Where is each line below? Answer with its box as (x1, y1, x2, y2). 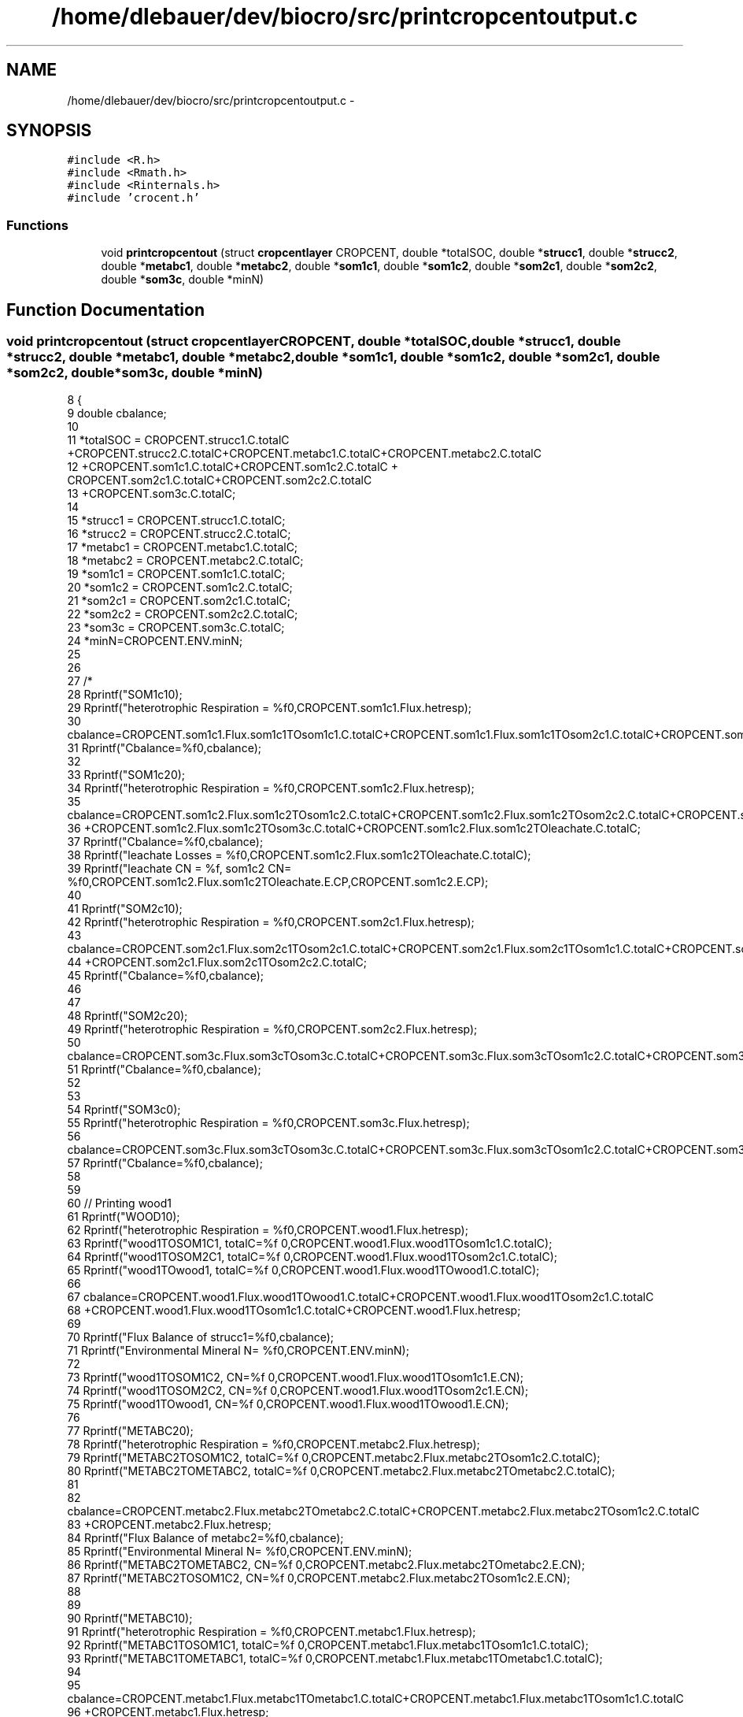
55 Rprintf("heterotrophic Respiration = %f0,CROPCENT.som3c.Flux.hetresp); (67, 1116, 470, 1130)
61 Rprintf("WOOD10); (67, 1210, 180, 1224)
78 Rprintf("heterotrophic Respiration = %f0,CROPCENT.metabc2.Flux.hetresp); (67, 1437, 480, 1452)
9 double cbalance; (67, 406, 167, 421)
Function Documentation (6, 299, 205, 320)
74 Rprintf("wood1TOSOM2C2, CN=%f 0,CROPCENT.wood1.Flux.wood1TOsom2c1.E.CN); (67, 1384, 529, 1398)
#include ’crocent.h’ (67, 191, 200, 205)
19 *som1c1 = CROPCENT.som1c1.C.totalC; (67, 567, 286, 581)
